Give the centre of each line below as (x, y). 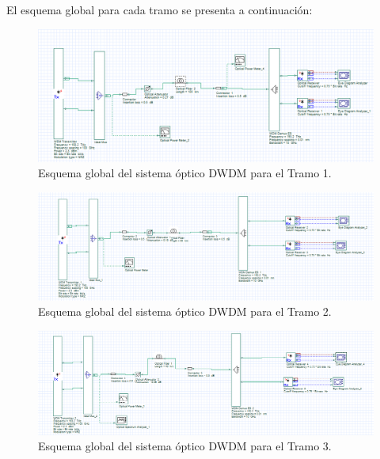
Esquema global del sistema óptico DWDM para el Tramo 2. (185, 311)
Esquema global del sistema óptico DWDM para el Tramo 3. (185, 446)
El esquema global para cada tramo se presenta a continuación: (160, 9)
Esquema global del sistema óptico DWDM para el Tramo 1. (185, 173)
